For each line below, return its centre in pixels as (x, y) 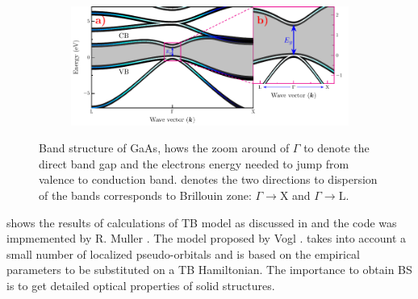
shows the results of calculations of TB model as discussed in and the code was (202, 222)
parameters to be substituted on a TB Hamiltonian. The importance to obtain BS (209, 270)
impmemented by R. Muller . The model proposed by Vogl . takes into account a (207, 238)
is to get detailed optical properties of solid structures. (141, 285)
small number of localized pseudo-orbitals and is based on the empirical (184, 253)
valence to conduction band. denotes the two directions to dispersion (208, 179)
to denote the (336, 148)
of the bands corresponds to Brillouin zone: (145, 195)
